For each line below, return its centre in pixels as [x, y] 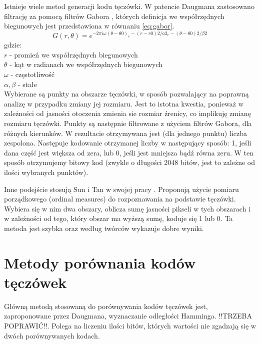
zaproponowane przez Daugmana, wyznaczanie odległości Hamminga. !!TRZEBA [128, 316]
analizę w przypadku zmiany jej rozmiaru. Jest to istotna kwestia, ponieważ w [124, 103]
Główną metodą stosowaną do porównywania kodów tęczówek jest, [106, 306]
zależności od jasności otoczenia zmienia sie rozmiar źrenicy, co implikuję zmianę [127, 113]
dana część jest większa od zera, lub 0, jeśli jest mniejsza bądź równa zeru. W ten [129, 152]
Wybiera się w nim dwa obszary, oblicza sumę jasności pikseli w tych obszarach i [127, 208]
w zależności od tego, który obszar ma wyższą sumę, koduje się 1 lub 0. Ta [118, 218]
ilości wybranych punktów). [46, 172]
